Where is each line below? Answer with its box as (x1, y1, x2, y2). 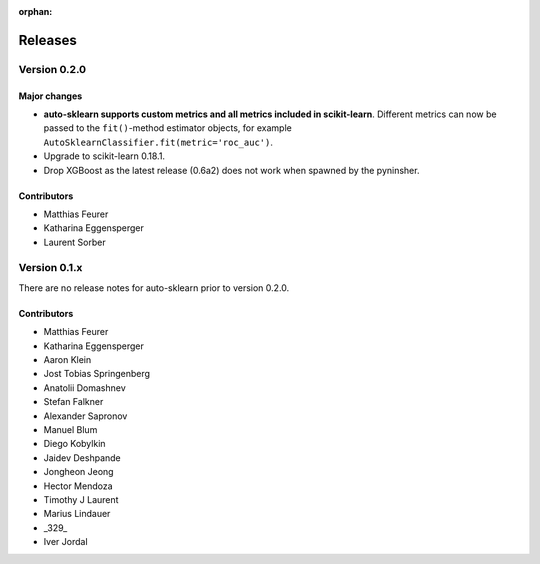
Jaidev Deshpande (43, 451, 122, 464)
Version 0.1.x (18, 261, 83, 275)
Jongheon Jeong (43, 466, 114, 478)
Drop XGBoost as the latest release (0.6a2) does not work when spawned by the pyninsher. (43, 164, 420, 176)
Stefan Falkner (43, 396, 104, 408)
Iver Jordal (43, 536, 89, 548)
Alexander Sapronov (43, 410, 128, 422)
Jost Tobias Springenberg (43, 368, 150, 380)
